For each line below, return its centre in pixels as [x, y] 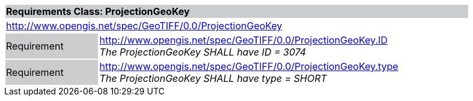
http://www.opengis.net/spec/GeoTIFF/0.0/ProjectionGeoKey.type [249, 66]
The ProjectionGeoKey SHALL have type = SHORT [213, 78]
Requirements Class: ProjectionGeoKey [98, 11]
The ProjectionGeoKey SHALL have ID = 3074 [203, 52]
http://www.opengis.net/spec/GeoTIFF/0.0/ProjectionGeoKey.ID [243, 40]
